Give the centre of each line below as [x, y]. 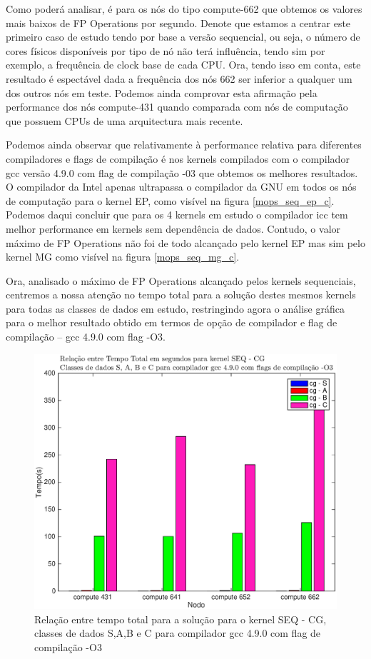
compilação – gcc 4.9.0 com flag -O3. [86, 337]
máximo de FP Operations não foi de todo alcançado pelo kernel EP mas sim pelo [185, 242]
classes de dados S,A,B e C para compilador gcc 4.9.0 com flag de [178, 633]
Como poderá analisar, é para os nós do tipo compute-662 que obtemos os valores [184, 9]
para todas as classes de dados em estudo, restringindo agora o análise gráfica [175, 308]
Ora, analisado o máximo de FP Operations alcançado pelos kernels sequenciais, [181, 280]
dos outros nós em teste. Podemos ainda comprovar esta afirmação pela [162, 92]
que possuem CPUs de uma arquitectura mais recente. [124, 120]
